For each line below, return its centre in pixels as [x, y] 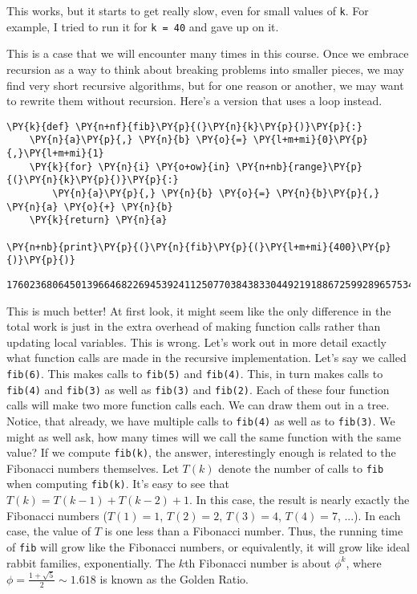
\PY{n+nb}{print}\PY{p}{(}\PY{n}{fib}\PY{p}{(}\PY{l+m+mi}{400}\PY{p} [199, 247]
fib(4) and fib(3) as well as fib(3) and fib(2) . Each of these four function [198, 389]
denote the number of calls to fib [301, 468]
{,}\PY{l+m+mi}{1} [55, 153]
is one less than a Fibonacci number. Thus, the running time [254, 531]
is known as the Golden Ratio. [174, 578]
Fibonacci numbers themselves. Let [93, 468]
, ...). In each [369, 515]
